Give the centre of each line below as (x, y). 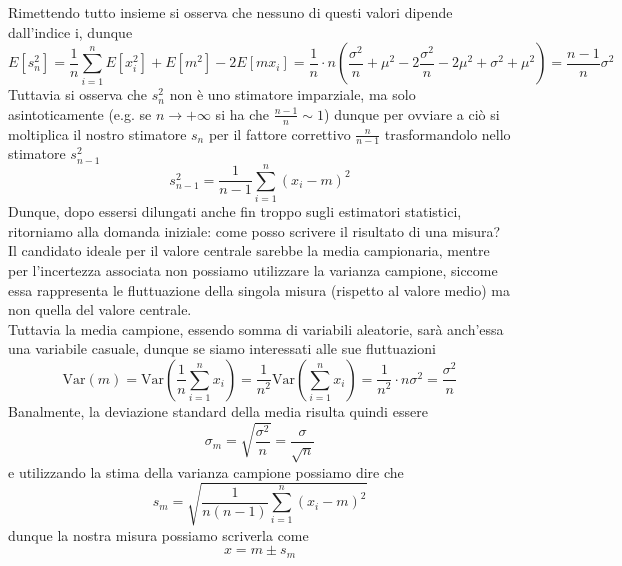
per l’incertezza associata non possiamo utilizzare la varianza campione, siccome (253, 269)
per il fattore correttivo (279, 133)
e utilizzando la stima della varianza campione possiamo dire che (206, 471)
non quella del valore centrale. (100, 309)
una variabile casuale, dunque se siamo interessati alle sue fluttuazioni (222, 348)
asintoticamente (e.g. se (80, 113)
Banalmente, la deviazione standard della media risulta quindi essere (218, 410)
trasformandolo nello (447, 133)
